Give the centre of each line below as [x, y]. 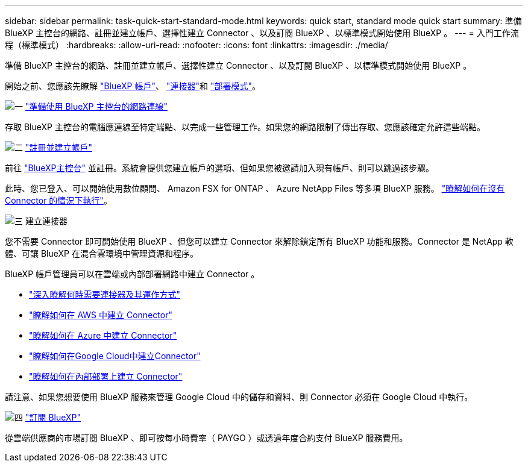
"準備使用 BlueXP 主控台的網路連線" [96, 106]
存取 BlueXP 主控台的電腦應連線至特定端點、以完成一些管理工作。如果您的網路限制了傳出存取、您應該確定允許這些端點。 [245, 127]
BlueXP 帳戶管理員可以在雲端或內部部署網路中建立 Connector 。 [132, 274]
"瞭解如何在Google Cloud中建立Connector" [115, 356]
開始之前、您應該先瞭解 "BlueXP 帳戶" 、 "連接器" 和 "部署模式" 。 [133, 86]
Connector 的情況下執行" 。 [58, 200]
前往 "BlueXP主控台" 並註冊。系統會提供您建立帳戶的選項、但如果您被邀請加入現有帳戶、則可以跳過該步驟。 [220, 168]
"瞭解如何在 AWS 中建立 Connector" [101, 315]
